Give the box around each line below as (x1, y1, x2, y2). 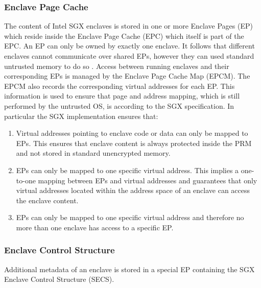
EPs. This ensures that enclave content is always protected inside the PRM (16, 137, 252, 148)
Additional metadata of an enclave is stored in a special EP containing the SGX (4, 263, 255, 274)
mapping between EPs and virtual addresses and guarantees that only (38, 175, 257, 185)
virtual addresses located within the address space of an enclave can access (16, 185, 250, 196)
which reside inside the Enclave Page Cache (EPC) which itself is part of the (4, 30, 244, 41)
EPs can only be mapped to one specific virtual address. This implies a (16, 164, 239, 175)
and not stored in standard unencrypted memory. (16, 148, 171, 158)
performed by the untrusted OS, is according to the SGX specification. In (4, 100, 234, 111)
